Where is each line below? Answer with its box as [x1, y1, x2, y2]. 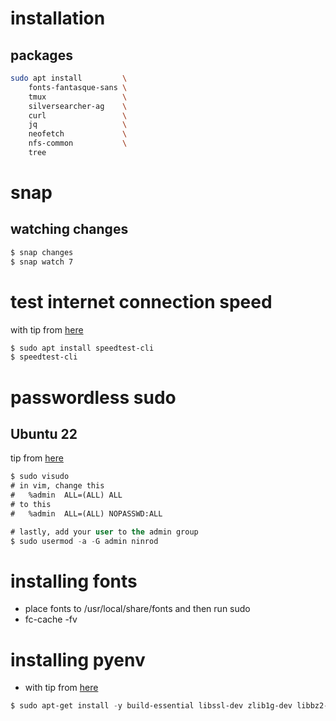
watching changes [10, 221, 129, 238]
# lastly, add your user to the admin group [10, 527, 199, 537]
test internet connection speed [10, 290, 273, 313]
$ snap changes [10, 247, 74, 257]
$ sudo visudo [10, 472, 70, 482]
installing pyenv [10, 648, 146, 671]
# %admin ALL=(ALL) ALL [10, 490, 123, 501]
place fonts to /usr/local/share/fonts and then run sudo [24, 603, 251, 615]
